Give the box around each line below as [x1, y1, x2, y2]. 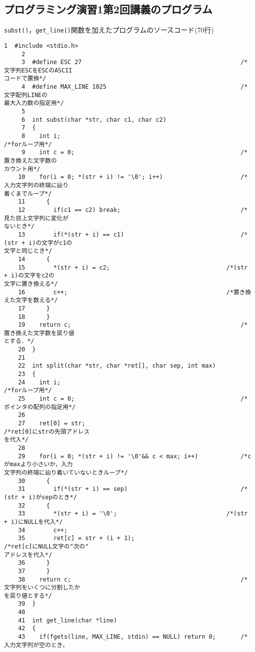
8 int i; [21, 133, 61, 140]
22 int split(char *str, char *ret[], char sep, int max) [18, 362, 216, 370]
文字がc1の [41, 239, 73, 246]
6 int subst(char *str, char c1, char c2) [21, 116, 167, 123]
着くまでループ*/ [4, 190, 52, 197]
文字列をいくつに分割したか [4, 584, 80, 591]
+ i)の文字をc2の [4, 272, 55, 279]
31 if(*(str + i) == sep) [18, 485, 128, 493]
